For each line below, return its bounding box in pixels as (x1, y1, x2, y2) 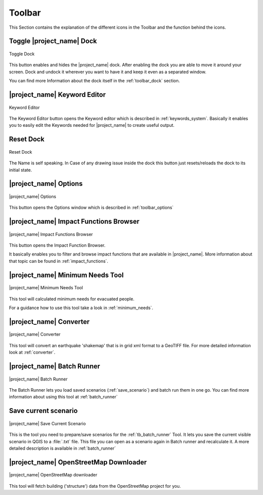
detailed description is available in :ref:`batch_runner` (9, 445, 116, 451)
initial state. (9, 167, 32, 173)
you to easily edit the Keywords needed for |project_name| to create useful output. (9, 122, 175, 128)
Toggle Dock (9, 51, 35, 57)
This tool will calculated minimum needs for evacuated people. (9, 296, 135, 302)
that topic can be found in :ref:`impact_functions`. (9, 258, 109, 264)
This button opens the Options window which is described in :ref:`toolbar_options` (9, 205, 174, 211)
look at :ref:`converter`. (9, 349, 56, 356)
